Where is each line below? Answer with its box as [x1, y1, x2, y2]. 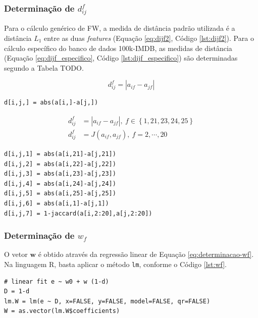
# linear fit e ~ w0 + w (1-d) [4, 278, 109, 285]
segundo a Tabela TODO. [4, 62, 84, 73]
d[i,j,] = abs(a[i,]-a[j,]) [4, 99, 98, 107]
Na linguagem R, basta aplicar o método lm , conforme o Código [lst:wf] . [4, 258, 227, 269]
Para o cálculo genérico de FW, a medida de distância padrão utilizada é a [4, 23, 235, 33]
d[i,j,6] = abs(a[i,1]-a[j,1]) [4, 199, 109, 207]
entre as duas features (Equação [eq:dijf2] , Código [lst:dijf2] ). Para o [44, 32, 254, 43]
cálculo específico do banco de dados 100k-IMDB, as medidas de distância [4, 42, 232, 53]
